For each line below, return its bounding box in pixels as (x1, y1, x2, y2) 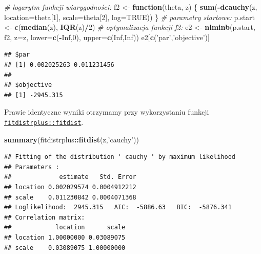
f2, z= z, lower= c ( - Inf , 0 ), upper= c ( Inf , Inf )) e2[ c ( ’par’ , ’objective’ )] (4, 31, 210, 42)
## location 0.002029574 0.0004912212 (4, 183, 136, 191)
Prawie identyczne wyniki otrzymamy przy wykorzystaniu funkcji (4, 106, 209, 117)
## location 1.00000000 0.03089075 (4, 233, 126, 241)
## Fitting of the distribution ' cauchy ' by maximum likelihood (4, 153, 236, 161)
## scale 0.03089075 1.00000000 (4, 244, 126, 251)
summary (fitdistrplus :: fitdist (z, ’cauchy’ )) (4, 134, 139, 144)
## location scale (4, 224, 126, 231)
